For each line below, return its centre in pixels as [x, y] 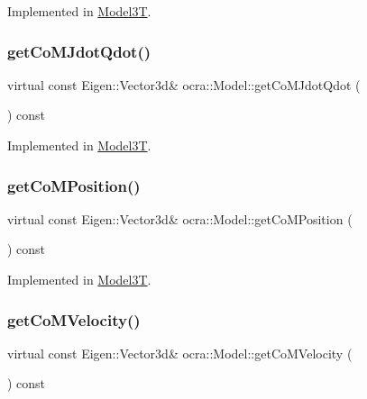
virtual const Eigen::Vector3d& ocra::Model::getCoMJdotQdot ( [184, 84]
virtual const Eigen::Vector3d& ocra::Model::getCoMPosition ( [180, 218]
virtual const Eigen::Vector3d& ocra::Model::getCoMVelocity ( [180, 353]
